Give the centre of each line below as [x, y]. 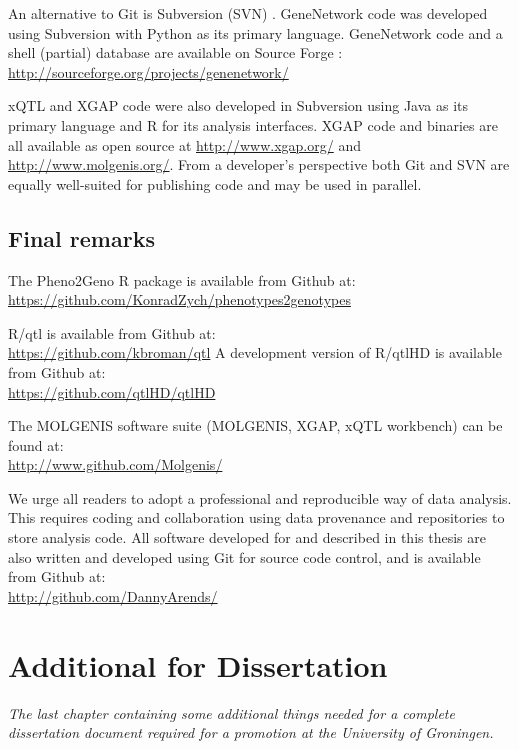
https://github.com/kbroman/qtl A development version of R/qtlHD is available [255, 352]
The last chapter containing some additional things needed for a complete [231, 712]
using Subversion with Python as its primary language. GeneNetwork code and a [255, 32]
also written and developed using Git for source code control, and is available [244, 556]
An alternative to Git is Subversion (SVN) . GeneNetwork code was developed [248, 13]
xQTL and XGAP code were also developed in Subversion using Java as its [238, 105]
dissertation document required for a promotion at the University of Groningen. [251, 732]
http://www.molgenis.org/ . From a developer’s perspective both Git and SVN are [259, 164]
